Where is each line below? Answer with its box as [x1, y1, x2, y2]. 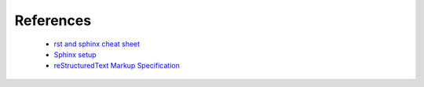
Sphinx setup [53, 49, 97, 59]
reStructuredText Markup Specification [53, 61, 180, 71]
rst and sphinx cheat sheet [53, 39, 141, 49]
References [14, 12, 92, 29]
